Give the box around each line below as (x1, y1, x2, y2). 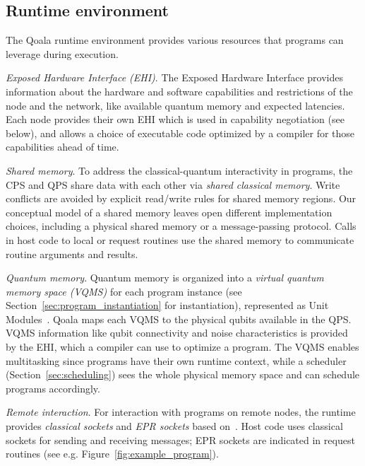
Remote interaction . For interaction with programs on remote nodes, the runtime (6, 404, 356, 419)
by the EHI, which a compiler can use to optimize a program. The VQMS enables (6, 339, 359, 354)
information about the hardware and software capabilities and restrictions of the (6, 83, 353, 98)
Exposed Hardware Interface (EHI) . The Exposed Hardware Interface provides (6, 70, 343, 85)
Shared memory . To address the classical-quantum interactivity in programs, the (6, 163, 353, 177)
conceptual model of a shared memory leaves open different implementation (6, 204, 333, 219)
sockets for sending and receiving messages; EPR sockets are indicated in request (6, 432, 355, 447)
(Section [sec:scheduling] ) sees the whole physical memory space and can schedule (6, 367, 360, 382)
